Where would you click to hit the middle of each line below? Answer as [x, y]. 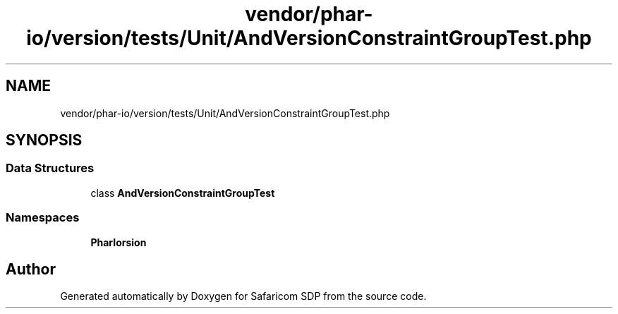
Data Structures [50, 168]
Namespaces [43, 218]
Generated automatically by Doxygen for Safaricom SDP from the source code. [243, 296]
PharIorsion [119, 242]
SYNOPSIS [44, 140]
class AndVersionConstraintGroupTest [183, 193]
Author [31, 269]
